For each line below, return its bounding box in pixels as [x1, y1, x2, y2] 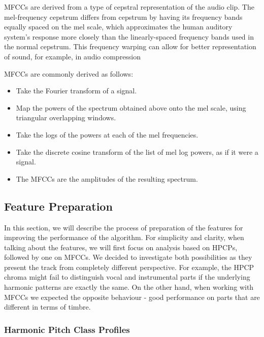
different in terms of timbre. [4, 301, 91, 312]
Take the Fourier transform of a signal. [16, 85, 137, 96]
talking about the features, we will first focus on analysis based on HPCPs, [4, 242, 238, 252]
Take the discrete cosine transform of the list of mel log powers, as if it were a [16, 146, 258, 157]
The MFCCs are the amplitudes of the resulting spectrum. [16, 173, 198, 184]
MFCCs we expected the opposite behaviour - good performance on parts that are [4, 291, 260, 302]
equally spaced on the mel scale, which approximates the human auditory [4, 21, 233, 32]
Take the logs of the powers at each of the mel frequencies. [16, 129, 199, 140]
